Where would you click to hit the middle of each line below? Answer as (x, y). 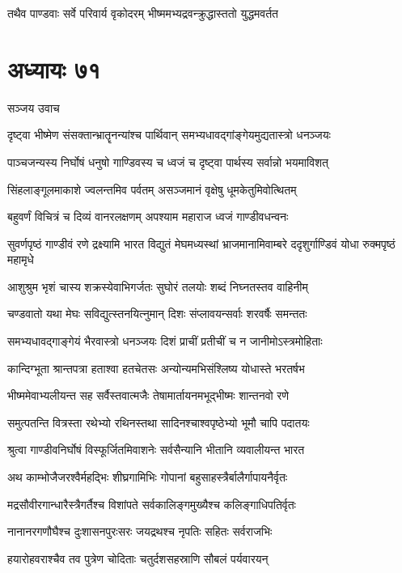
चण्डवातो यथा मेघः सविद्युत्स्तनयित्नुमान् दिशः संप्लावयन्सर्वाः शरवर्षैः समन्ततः (157, 314)
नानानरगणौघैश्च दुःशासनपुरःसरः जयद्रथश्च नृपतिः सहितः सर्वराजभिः (140, 531)
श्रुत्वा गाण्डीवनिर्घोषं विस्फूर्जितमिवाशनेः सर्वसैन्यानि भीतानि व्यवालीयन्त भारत (156, 450)
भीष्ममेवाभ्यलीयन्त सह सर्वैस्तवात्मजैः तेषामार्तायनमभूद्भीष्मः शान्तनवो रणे (148, 395)
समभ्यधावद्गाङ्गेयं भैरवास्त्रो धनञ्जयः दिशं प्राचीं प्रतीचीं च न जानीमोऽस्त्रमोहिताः (165, 341)
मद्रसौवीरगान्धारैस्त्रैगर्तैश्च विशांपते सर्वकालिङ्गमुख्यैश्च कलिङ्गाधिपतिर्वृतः (152, 504)
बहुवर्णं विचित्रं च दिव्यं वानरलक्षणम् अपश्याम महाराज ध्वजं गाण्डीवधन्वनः (148, 216)
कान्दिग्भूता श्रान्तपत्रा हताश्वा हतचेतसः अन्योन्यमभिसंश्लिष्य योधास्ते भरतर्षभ (156, 368)
